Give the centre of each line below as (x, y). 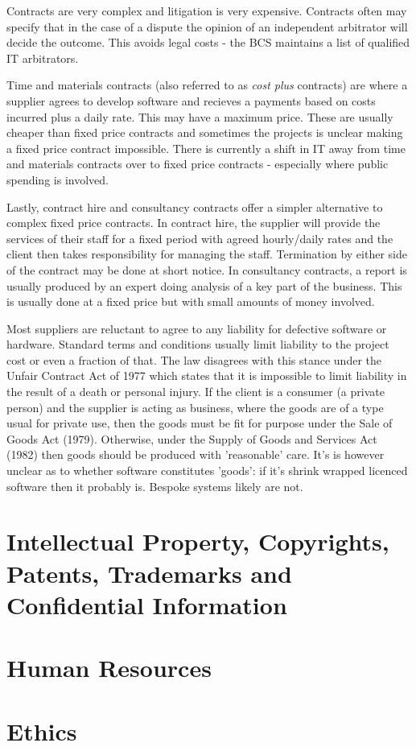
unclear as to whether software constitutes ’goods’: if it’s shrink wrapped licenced (207, 470)
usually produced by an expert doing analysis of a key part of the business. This (204, 285)
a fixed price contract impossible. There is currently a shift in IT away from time (206, 148)
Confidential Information (147, 604)
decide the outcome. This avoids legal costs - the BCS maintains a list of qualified (208, 42)
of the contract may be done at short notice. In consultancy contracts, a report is (207, 269)
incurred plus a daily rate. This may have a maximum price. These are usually (200, 116)
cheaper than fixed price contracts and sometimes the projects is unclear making (205, 132)
